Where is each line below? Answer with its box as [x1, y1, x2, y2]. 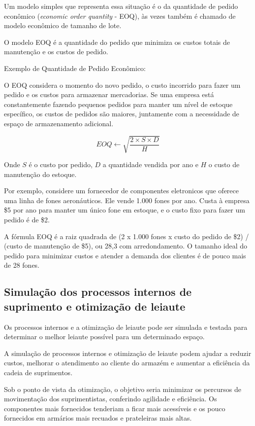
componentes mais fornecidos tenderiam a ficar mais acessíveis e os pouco [4, 403, 225, 413]
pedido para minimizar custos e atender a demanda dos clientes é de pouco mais [4, 250, 246, 260]
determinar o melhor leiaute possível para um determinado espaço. [4, 331, 205, 342]
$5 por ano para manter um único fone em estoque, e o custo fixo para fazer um [4, 205, 245, 215]
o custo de [208, 159, 240, 170]
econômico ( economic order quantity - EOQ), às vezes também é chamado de [4, 10, 236, 21]
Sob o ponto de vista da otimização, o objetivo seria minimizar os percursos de [4, 384, 241, 394]
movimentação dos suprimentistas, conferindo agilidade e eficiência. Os [4, 393, 217, 404]
